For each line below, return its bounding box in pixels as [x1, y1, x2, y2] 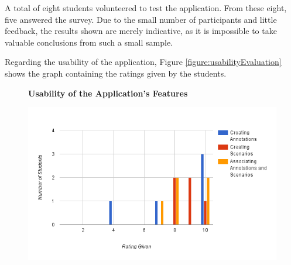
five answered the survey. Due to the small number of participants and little [5, 13, 277, 25]
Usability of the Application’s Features [28, 87, 188, 99]
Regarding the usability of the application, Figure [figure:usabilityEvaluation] [5, 56, 282, 68]
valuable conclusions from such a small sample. [5, 36, 173, 48]
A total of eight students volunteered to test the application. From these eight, [5, 2, 287, 13]
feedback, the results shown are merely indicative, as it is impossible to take [5, 25, 277, 37]
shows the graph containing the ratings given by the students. [5, 67, 227, 79]
